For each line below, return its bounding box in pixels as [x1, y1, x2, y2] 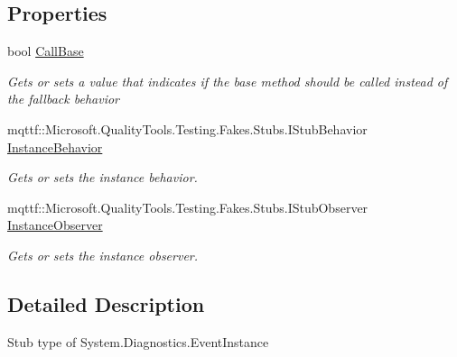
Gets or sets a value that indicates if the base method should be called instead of [7, 71, 448, 90]
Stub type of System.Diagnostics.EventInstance [7, 332, 269, 351]
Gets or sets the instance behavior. [7, 168, 198, 187]
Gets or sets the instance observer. [7, 245, 199, 264]
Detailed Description [7, 289, 205, 317]
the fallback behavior [7, 89, 119, 108]
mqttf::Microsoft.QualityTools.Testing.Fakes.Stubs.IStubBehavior [7, 119, 368, 138]
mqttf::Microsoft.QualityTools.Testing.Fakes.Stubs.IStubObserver [7, 197, 368, 216]
